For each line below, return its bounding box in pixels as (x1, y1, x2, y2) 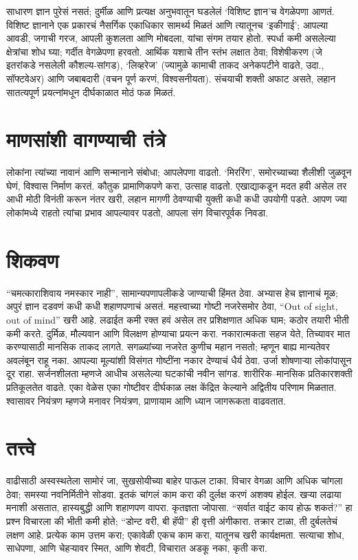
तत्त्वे (6, 434, 36, 462)
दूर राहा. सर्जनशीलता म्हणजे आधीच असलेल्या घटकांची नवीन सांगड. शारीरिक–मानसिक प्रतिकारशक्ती (6, 366, 353, 381)
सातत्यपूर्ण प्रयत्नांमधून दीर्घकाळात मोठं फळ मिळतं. (6, 85, 176, 99)
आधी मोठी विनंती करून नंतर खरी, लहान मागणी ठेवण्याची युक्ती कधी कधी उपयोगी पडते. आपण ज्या (6, 192, 347, 206)
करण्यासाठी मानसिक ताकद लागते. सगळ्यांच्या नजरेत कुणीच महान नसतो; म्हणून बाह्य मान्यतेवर (6, 339, 330, 354)
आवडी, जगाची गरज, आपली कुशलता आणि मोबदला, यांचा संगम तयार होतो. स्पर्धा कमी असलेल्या (6, 31, 336, 45)
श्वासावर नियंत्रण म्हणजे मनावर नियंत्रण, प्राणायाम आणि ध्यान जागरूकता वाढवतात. (6, 393, 286, 407)
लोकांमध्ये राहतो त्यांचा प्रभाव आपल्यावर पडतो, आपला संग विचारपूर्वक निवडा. (6, 205, 269, 220)
